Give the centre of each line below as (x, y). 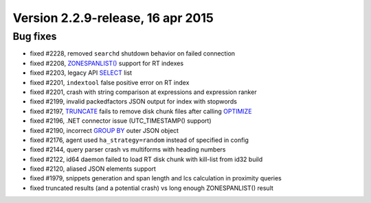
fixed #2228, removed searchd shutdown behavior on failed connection (133, 53)
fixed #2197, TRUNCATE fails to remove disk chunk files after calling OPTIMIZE (141, 111)
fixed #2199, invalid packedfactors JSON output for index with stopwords (133, 101)
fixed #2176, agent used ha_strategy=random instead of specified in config (139, 140)
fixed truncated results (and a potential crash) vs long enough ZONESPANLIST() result (152, 188)
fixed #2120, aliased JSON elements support (93, 169)
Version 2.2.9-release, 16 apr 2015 (113, 18)
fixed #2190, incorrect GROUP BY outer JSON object (104, 130)
